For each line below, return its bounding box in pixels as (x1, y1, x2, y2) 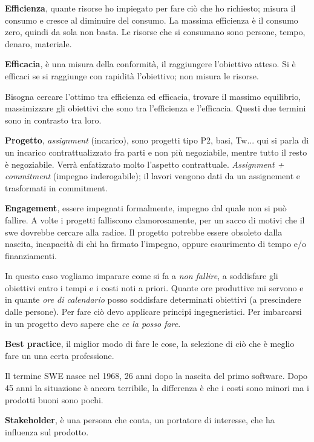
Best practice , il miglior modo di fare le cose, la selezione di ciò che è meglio (5, 337, 295, 350)
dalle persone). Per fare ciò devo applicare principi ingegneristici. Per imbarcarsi (5, 305, 302, 318)
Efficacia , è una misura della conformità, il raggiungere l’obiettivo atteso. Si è (5, 58, 296, 70)
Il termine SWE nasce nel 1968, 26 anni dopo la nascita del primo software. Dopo (5, 369, 308, 382)
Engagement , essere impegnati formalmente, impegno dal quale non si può (5, 202, 287, 214)
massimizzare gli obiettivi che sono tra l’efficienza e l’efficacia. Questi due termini (5, 102, 306, 114)
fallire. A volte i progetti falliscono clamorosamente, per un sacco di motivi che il (5, 213, 305, 226)
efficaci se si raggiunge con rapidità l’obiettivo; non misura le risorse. (5, 69, 259, 82)
